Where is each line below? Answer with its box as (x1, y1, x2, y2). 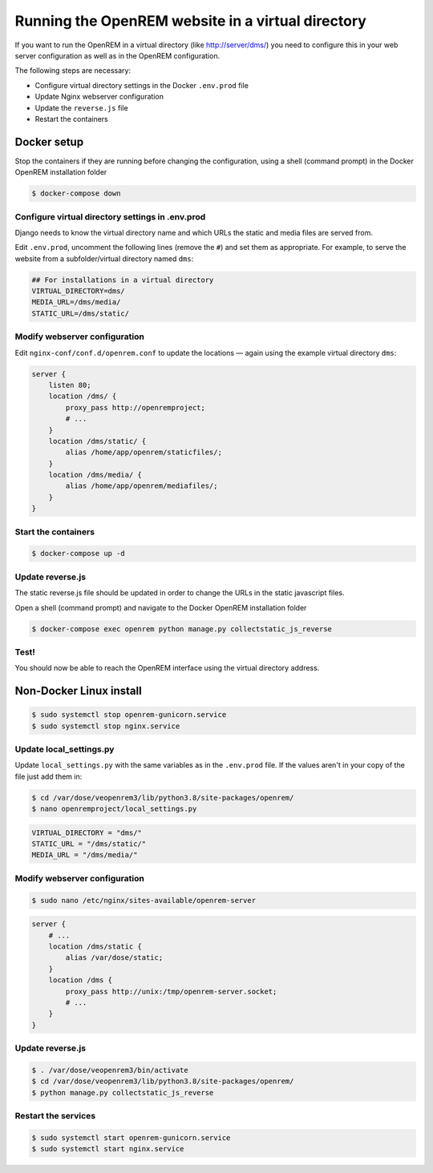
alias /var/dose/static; (65, 953, 164, 962)
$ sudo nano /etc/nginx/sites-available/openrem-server (31, 896, 257, 905)
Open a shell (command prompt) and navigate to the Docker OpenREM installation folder (14, 603, 307, 612)
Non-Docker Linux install (14, 684, 142, 698)
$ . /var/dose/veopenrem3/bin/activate (31, 1066, 188, 1074)
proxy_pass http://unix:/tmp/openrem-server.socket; (65, 986, 277, 996)
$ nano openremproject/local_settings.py (31, 804, 197, 813)
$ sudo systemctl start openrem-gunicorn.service (31, 1133, 231, 1142)
